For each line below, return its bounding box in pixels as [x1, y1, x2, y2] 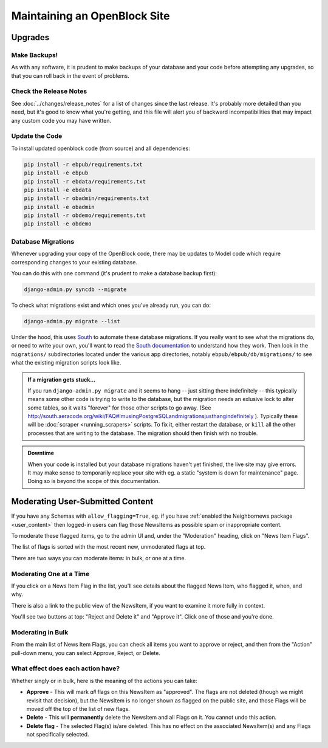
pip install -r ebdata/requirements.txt [24, 178, 146, 185]
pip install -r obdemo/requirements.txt [24, 212, 146, 219]
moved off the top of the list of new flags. [26, 705, 130, 713]
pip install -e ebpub [24, 170, 89, 176]
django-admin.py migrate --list [24, 318, 121, 324]
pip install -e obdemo [24, 221, 92, 227]
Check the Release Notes [11, 87, 87, 95]
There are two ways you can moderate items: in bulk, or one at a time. [11, 554, 186, 561]
